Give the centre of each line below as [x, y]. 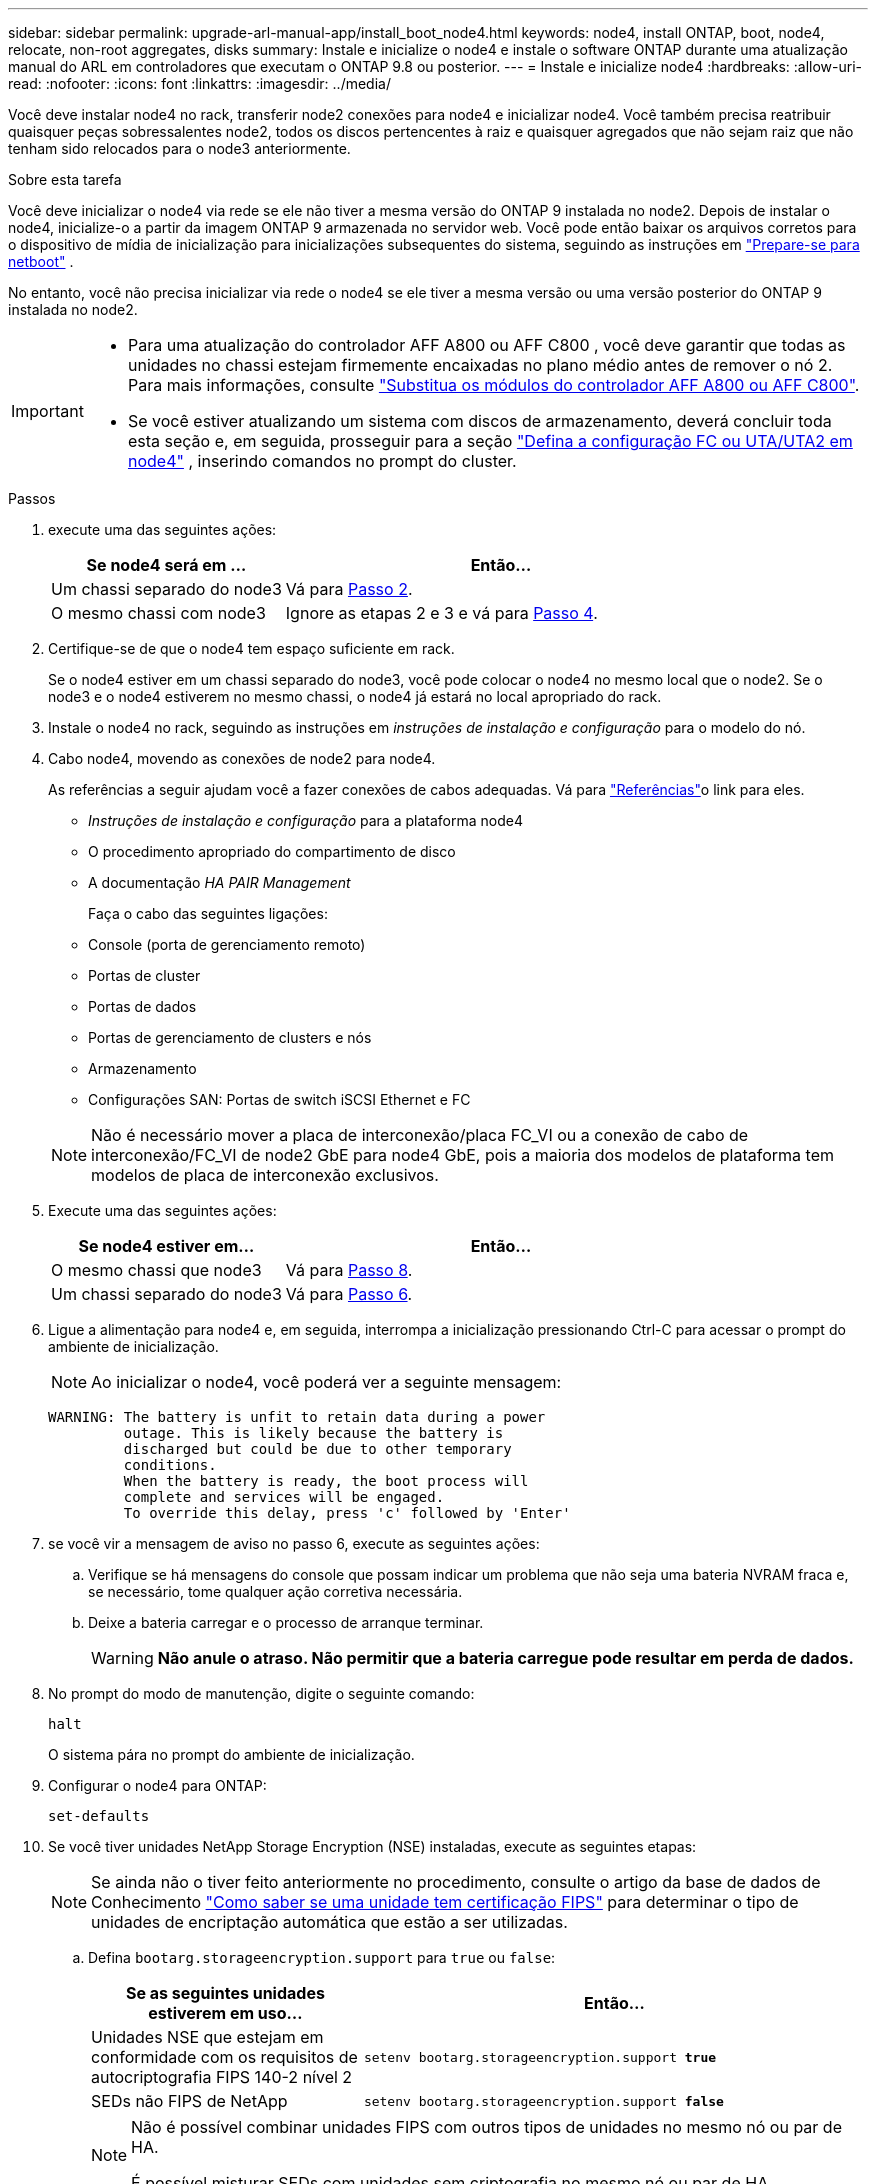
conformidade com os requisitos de [224, 2057]
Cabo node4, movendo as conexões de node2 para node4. [242, 758]
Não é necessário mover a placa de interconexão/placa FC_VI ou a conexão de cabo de [420, 1135]
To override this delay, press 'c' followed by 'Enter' [347, 1513]
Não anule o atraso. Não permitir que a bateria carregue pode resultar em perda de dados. [505, 1658]
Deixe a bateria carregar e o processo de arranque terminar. [286, 1622]
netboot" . [41, 261]
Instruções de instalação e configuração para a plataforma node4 [305, 820]
